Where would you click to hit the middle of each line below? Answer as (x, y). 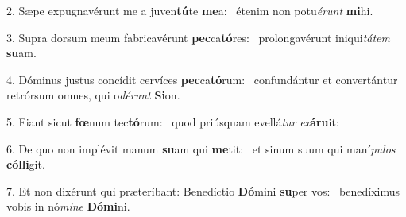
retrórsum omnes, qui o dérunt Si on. (93, 95)
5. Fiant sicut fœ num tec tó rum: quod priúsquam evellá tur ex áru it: (173, 121)
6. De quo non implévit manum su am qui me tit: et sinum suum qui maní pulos (201, 148)
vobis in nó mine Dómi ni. (68, 206)
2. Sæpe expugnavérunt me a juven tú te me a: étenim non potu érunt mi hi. (190, 10)
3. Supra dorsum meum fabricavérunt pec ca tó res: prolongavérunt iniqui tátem (198, 37)
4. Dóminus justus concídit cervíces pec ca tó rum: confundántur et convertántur (202, 79)
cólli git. (26, 164)
